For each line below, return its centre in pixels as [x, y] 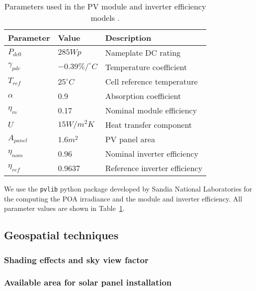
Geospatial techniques [61, 235]
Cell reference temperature [151, 81]
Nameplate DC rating [143, 52]
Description [128, 38]
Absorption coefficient [143, 96]
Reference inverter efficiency [154, 168]
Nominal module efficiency [151, 110]
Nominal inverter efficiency [152, 153]
